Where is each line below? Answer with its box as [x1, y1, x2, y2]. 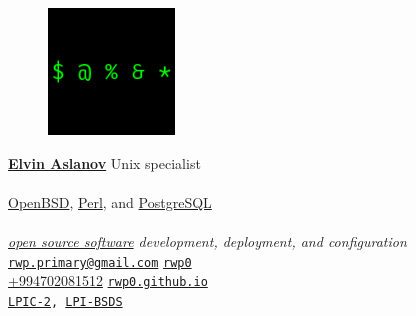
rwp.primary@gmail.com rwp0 [8, 255, 192, 270]
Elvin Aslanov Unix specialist [8, 152, 201, 173]
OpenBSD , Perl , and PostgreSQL [8, 191, 212, 212]
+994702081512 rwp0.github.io [8, 270, 208, 291]
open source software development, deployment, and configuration [8, 231, 407, 252]
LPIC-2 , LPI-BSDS [8, 295, 123, 310]
